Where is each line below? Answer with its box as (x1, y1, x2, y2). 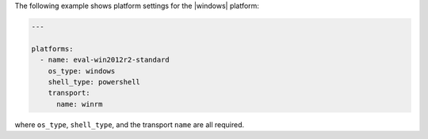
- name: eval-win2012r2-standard (40, 55, 170, 65)
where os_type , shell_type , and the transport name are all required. (14, 119, 245, 130)
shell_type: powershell (48, 77, 140, 86)
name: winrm (56, 100, 103, 108)
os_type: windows (48, 66, 116, 75)
